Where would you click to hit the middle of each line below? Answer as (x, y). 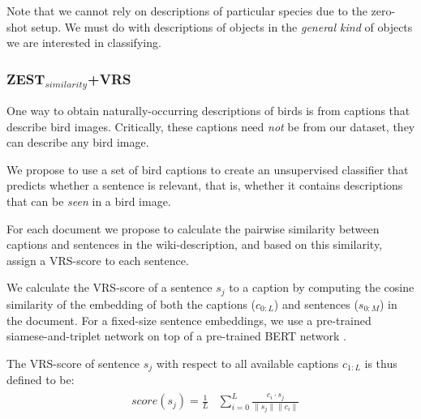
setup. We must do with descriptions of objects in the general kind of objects (222, 26)
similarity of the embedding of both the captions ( (131, 304)
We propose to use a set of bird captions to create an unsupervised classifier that (208, 169)
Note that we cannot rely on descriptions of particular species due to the (187, 11)
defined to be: (41, 380)
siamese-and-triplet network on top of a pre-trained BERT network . (177, 336)
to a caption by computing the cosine (322, 287)
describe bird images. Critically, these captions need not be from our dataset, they (211, 126)
